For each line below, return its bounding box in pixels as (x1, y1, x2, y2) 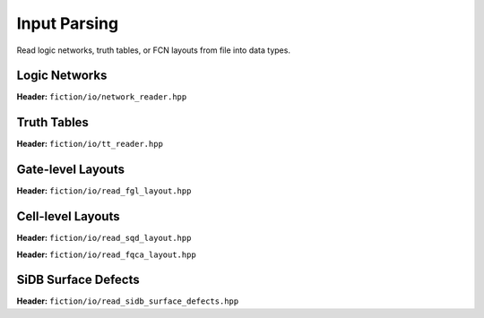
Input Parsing (16, 13, 119, 33)
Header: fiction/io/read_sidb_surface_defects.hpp (16, 296, 239, 306)
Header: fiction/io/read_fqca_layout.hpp (16, 249, 196, 260)
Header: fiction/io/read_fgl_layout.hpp (16, 185, 192, 196)
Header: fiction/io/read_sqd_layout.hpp (16, 233, 192, 244)
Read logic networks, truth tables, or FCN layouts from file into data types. (16, 45, 291, 56)
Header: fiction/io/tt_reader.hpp (16, 139, 163, 150)
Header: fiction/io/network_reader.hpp (16, 91, 187, 102)
